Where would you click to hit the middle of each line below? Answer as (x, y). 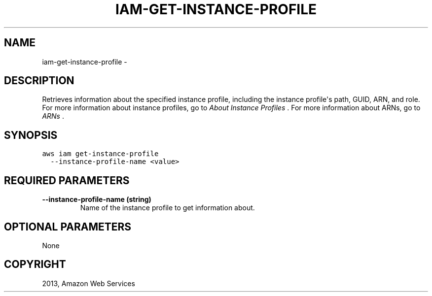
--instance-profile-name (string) (97, 199)
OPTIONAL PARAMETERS (68, 227)
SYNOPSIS (31, 135)
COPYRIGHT (35, 264)
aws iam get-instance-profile (100, 154)
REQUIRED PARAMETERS (67, 180)
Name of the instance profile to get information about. (167, 208)
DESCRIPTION (39, 81)
